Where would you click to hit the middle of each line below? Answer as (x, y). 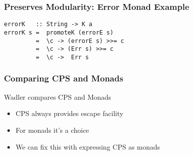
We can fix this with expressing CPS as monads (88, 146)
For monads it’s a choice (52, 130)
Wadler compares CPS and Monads (58, 97)
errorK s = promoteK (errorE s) (59, 32)
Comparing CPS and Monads (64, 78)
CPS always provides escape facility (69, 113)
